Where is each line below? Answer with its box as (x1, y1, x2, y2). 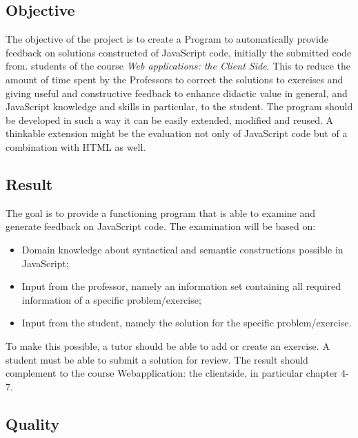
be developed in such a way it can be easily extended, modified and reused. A (6, 112, 334, 127)
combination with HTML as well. (6, 139, 146, 154)
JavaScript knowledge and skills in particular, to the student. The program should (6, 99, 353, 114)
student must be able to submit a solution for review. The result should (6, 352, 308, 366)
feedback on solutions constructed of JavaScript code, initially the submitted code (6, 45, 352, 59)
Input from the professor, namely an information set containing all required (21, 279, 341, 293)
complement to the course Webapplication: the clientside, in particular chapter (6, 366, 338, 380)
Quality (6, 413, 60, 434)
